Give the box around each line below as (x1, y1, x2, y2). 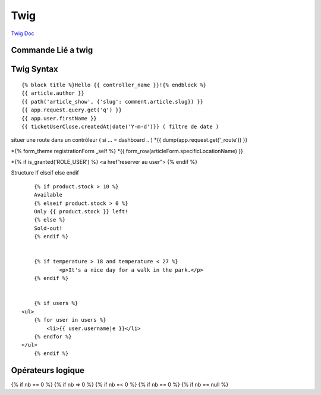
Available (33, 191, 62, 198)
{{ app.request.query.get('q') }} (21, 107, 122, 113)
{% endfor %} (33, 333, 72, 340)
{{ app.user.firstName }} (21, 115, 97, 122)
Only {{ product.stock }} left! (33, 209, 128, 215)
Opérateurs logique (11, 365, 85, 375)
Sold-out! (33, 225, 62, 232)
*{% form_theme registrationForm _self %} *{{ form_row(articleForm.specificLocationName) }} (11, 147, 244, 154)
